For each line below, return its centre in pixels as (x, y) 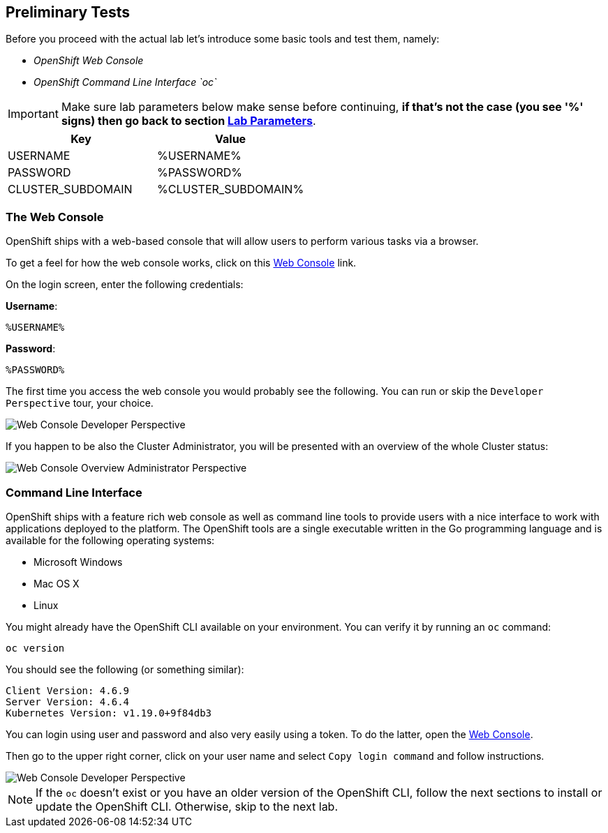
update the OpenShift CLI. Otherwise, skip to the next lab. (187, 806)
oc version (35, 648)
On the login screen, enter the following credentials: (125, 285)
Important (33, 114)
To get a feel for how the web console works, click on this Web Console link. (181, 263)
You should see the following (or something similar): (125, 669)
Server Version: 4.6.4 (68, 701)
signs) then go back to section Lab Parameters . (188, 121)
